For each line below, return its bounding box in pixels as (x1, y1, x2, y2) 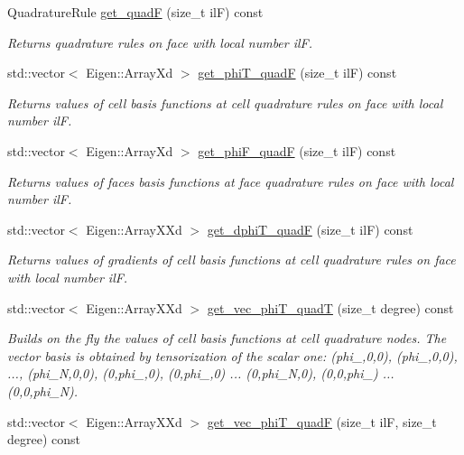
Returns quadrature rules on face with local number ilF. (7, 32, 313, 51)
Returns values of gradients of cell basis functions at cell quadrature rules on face (7, 250, 456, 269)
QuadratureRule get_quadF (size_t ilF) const (7, 3, 264, 21)
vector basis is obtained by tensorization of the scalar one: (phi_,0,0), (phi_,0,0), (7, 346, 458, 365)
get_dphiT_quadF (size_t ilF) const (207, 219, 413, 238)
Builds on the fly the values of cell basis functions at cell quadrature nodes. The (7, 329, 447, 348)
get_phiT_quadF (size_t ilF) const (198, 63, 397, 82)
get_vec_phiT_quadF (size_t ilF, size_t (207, 412, 437, 431)
